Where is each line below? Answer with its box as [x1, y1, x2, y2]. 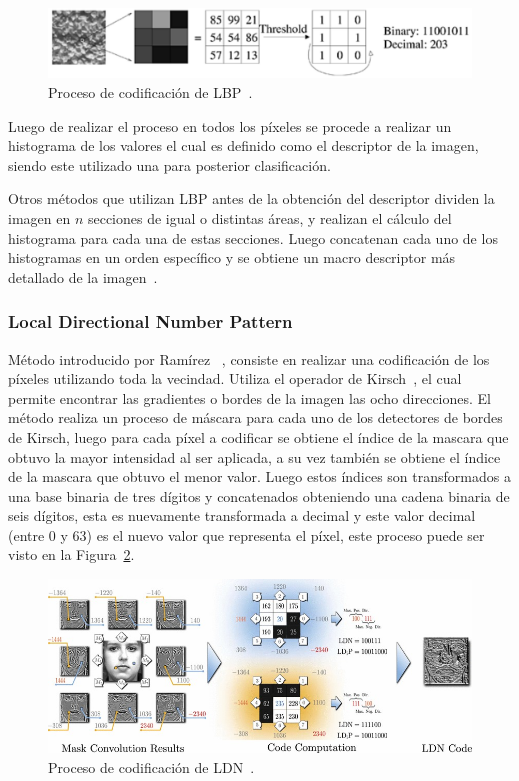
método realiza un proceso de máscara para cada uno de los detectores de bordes [8, 407, 503, 428]
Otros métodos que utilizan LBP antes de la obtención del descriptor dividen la [8, 188, 495, 209]
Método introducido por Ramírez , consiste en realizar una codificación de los [8, 348, 490, 369]
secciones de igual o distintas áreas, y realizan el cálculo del [87, 207, 452, 228]
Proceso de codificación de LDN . [48, 756, 255, 777]
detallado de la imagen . [8, 266, 158, 287]
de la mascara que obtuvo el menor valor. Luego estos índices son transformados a [8, 466, 511, 487]
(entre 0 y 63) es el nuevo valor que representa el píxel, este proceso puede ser [8, 524, 485, 545]
